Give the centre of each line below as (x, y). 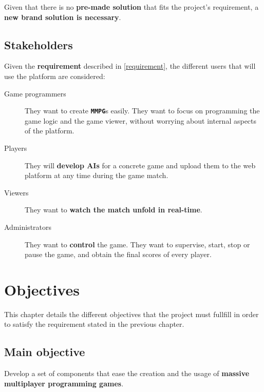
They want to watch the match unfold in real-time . (114, 210)
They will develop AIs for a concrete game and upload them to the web (140, 165)
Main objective (45, 352)
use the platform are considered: (55, 76)
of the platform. (50, 131)
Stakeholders (39, 44)
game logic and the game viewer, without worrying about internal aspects (141, 120)
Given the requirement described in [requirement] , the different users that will (130, 66)
